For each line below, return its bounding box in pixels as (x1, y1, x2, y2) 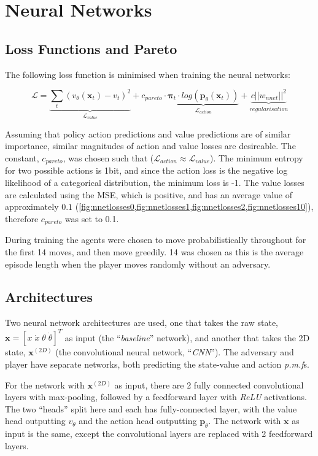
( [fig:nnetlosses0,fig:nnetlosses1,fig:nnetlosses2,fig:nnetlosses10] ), (75, 200, 314, 213)
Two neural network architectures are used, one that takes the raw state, (5, 316, 278, 329)
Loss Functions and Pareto (5, 39, 177, 58)
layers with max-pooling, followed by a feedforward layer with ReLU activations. (5, 390, 308, 403)
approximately (5, 200, 59, 213)
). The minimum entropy (210, 152, 303, 164)
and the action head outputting (79, 414, 197, 427)
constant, (5, 152, 39, 164)
